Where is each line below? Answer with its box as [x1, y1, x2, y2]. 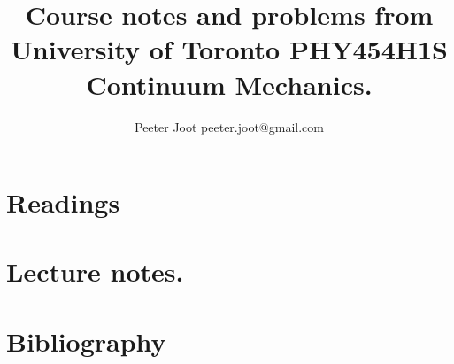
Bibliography [6, 322, 166, 359]
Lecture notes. [6, 253, 184, 290]
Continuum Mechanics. [86, 66, 373, 102]
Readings [6, 184, 120, 221]
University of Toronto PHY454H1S [11, 31, 448, 67]
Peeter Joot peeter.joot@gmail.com [135, 117, 324, 136]
